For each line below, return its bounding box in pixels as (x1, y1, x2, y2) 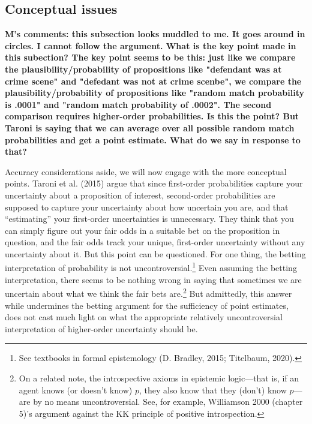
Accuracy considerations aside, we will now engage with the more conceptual (5, 165, 287, 178)
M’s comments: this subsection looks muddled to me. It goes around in (5, 28, 305, 40)
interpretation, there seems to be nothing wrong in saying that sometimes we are (5, 273, 302, 285)
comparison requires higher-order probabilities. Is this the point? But (5, 110, 299, 122)
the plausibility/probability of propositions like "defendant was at (5, 62, 282, 75)
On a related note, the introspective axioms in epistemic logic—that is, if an (19, 371, 299, 384)
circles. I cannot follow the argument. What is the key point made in (5, 39, 296, 52)
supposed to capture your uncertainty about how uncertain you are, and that (5, 200, 289, 213)
